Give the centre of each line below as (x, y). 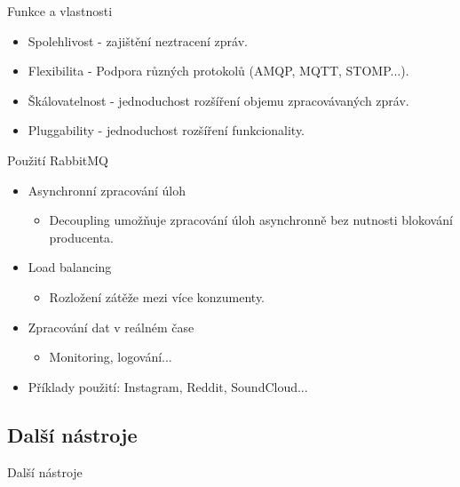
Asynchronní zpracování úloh (107, 190)
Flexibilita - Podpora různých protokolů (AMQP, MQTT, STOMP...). (218, 71)
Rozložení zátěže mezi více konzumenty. (157, 296)
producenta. (81, 237)
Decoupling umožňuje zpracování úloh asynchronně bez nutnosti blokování (251, 220)
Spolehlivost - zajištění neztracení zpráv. (138, 40)
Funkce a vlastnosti (60, 11)
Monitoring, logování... (111, 357)
